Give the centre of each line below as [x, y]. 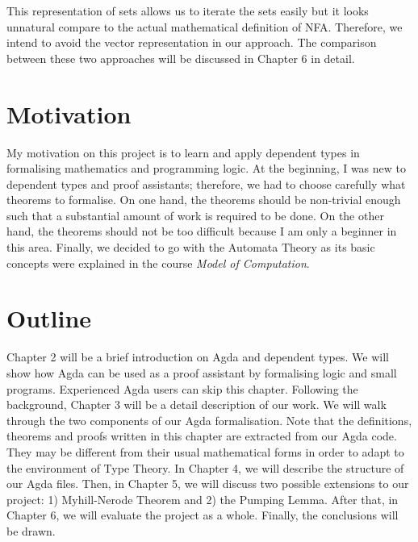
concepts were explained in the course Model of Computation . [158, 263]
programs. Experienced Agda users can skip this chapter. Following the [182, 388]
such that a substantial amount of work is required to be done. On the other [195, 215]
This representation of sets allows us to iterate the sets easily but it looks [188, 10]
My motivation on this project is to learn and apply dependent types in [183, 152]
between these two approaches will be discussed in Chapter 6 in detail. [181, 58]
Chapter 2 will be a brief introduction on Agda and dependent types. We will [198, 357]
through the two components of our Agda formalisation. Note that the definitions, [209, 420]
